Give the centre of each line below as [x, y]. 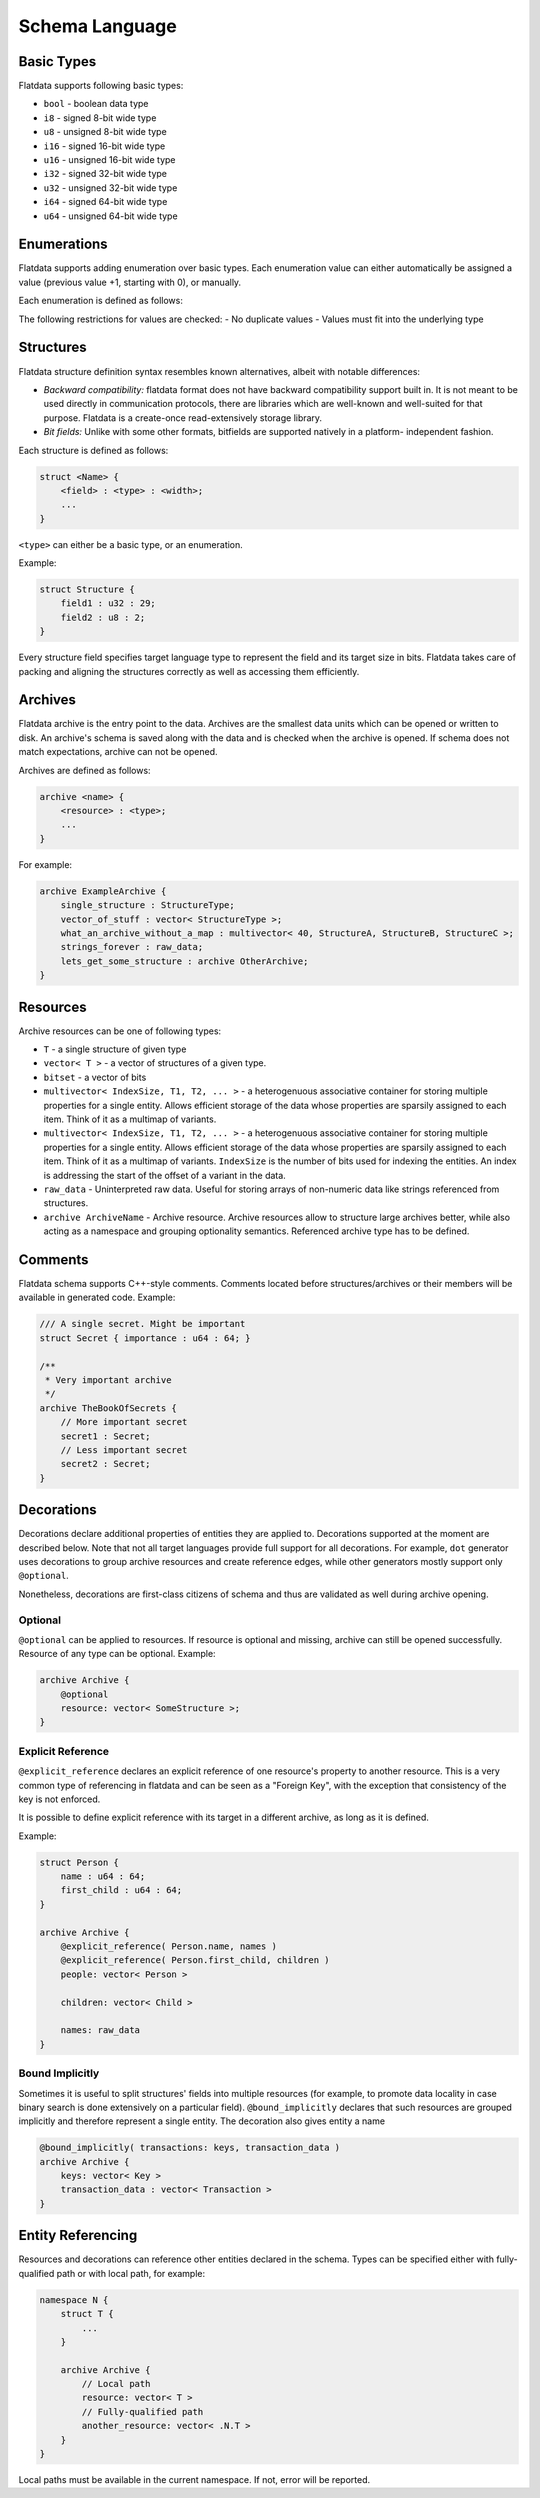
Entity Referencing [78, 2235]
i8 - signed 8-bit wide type [100, 117]
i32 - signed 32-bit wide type [105, 174]
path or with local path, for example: [131, 2273]
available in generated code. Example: [97, 1297]
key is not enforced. [59, 1799]
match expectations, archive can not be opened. [118, 752]
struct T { [87, 2314]
